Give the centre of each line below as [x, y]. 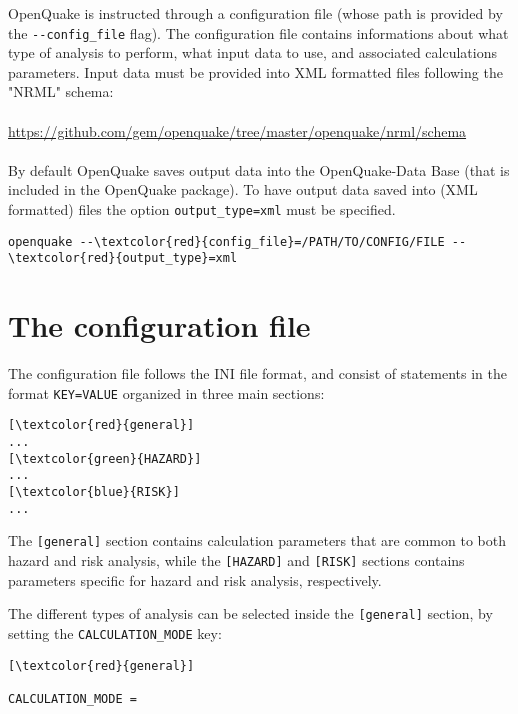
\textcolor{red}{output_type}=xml [123, 258]
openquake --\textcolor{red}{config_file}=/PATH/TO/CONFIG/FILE [226, 241]
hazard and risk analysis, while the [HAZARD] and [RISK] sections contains [236, 559]
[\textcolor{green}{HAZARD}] [105, 458]
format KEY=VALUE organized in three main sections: [166, 392]
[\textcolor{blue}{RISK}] [94, 491]
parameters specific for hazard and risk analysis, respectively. [195, 579]
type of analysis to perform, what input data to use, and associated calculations [253, 52]
